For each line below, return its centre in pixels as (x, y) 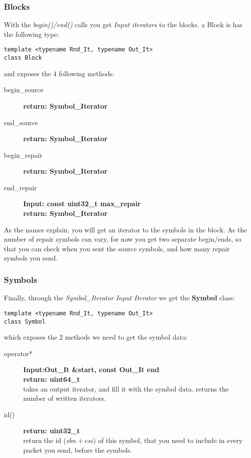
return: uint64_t (52, 379)
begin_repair (23, 155)
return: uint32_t (52, 431)
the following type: (31, 34)
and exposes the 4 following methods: (59, 73)
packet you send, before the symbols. (78, 450)
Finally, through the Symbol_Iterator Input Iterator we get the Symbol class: (119, 298)
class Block (23, 58)
